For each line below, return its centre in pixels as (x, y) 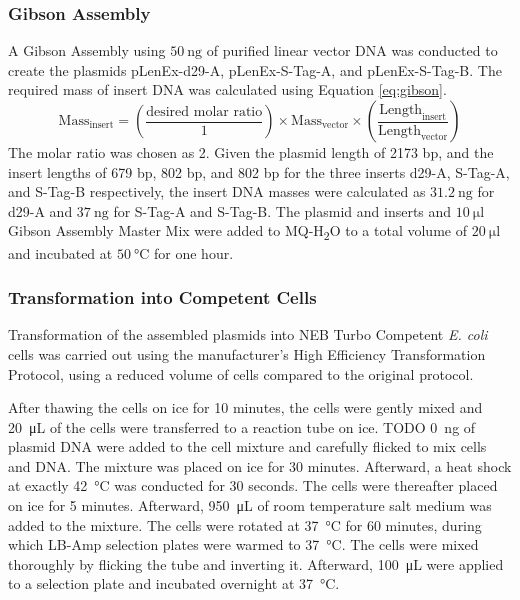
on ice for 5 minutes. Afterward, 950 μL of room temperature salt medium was (250, 505)
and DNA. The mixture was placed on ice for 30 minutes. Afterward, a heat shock (260, 465)
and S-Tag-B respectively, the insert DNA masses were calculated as (217, 191)
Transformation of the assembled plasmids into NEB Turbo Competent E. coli (248, 334)
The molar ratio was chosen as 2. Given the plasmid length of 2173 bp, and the (251, 152)
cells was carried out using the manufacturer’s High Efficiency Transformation (247, 353)
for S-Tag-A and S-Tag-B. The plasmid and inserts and (282, 210)
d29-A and (40, 210)
